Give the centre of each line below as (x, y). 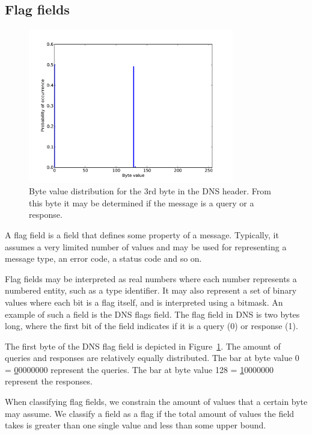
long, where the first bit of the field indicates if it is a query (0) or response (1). (151, 326)
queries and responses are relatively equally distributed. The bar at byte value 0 (152, 358)
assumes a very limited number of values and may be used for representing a (146, 246)
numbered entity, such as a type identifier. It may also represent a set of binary (151, 290)
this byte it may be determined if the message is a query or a (142, 202)
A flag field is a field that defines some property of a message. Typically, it (142, 234)
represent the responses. (49, 381)
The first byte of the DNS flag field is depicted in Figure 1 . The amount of (143, 346)
